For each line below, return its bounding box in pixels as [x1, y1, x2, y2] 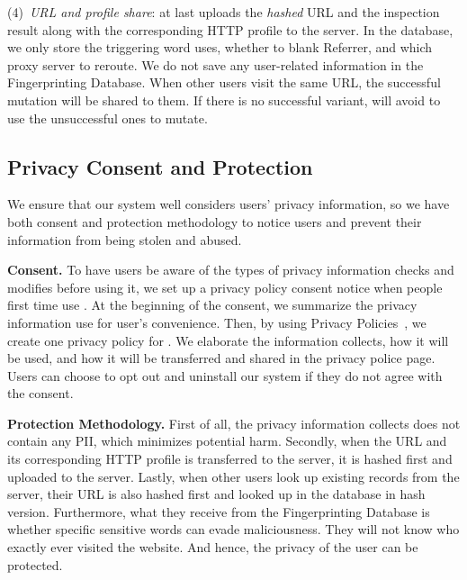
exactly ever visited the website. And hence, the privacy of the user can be [7, 538, 418, 557]
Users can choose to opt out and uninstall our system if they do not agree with [7, 366, 443, 385]
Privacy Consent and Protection [7, 152, 313, 180]
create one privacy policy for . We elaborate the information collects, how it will [7, 331, 449, 349]
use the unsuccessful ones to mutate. [7, 108, 208, 127]
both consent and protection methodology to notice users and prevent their [7, 212, 422, 231]
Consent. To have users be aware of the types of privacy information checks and [7, 260, 454, 279]
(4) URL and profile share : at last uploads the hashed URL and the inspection [7, 3, 440, 21]
